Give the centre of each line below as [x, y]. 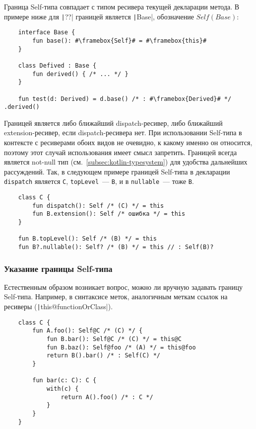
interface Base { [47, 33]
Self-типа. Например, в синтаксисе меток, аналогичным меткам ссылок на [116, 297]
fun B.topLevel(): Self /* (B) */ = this [87, 239]
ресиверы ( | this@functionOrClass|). [59, 306]
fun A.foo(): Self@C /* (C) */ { [88, 331]
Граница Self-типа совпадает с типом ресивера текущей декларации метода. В [122, 6]
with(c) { [63, 388]
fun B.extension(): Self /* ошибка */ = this [109, 214]
